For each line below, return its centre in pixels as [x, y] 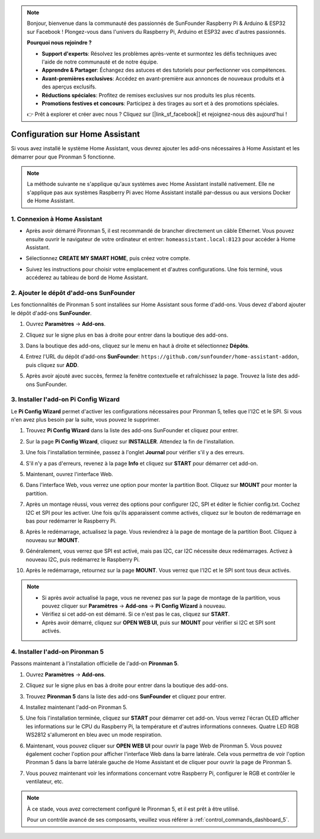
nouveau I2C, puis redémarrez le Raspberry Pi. [83, 559]
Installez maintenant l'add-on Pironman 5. [76, 707]
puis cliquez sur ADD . [52, 365]
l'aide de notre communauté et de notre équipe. [100, 62]
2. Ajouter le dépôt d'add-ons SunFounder [73, 293]
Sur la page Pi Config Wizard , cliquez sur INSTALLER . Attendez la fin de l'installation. [130, 441]
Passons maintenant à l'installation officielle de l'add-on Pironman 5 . [95, 664]
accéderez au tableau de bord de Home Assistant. [87, 278]
